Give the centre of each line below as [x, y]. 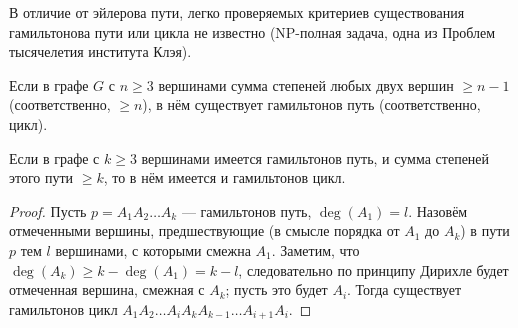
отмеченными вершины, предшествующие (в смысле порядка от [204, 230]
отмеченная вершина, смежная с [107, 289]
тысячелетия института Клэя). [100, 51]
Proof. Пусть [48, 210]
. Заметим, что [315, 249]
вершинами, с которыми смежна [153, 249]
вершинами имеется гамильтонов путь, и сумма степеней [315, 157]
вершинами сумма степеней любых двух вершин [306, 84]
